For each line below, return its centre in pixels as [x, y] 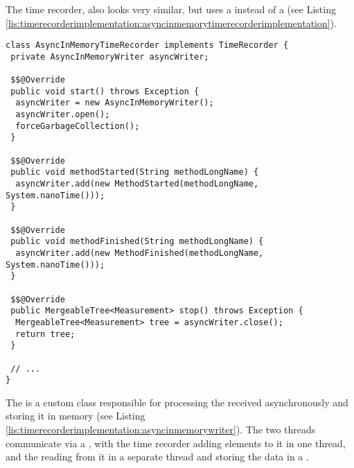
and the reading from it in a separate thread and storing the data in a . [157, 457]
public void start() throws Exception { [105, 91]
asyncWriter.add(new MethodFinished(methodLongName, [140, 253]
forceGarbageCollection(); [78, 126]
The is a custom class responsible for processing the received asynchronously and [177, 402]
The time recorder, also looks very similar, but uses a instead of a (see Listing [171, 9]
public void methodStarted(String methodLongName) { [135, 172]
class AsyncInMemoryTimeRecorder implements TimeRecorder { [147, 45]
